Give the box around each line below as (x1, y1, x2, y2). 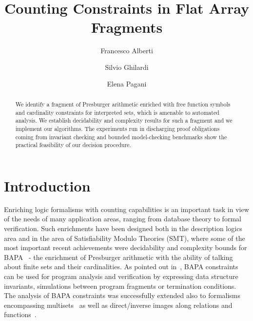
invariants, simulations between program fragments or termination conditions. (4, 280, 236, 291)
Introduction (4, 175, 91, 195)
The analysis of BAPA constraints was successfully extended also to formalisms (4, 290, 241, 300)
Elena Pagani (107, 78, 147, 88)
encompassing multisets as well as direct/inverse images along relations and (4, 300, 233, 310)
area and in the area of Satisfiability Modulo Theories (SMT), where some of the (4, 233, 245, 243)
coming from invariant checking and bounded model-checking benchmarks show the (15, 132, 227, 141)
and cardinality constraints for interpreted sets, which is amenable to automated (15, 108, 219, 116)
